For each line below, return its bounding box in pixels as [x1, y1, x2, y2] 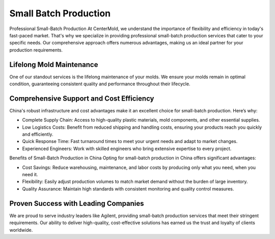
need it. [22, 172, 38, 178]
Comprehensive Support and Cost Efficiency [9, 94, 155, 103]
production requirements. [9, 46, 63, 53]
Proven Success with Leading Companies [9, 199, 145, 208]
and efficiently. [22, 131, 53, 137]
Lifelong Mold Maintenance [9, 60, 98, 69]
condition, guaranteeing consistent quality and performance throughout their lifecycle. [9, 81, 190, 87]
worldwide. [9, 227, 33, 233]
